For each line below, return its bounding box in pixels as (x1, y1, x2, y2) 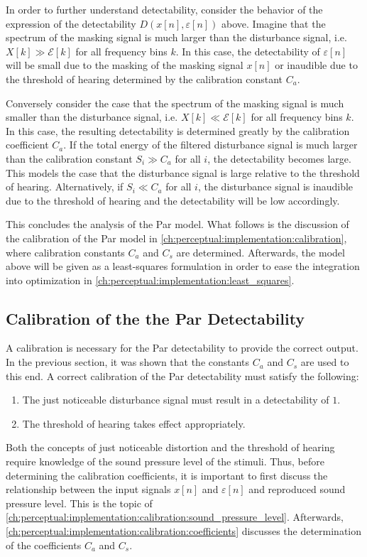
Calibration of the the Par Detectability (6, 307, 305, 329)
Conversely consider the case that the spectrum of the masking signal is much (6, 95, 344, 110)
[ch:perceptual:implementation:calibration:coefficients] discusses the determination (6, 524, 362, 539)
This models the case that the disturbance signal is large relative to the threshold (6, 165, 360, 180)
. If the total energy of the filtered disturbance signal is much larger (63, 137, 358, 152)
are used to (300, 355, 349, 369)
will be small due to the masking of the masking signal (6, 58, 243, 72)
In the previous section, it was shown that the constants (6, 355, 250, 369)
